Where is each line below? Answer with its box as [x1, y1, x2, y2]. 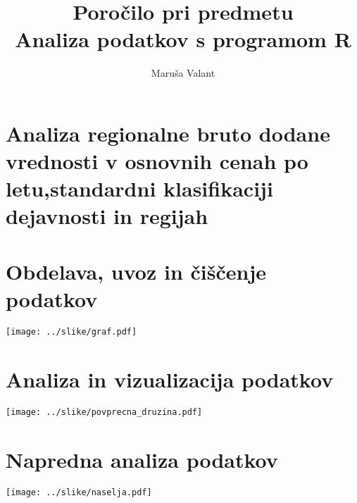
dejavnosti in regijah [6, 201, 208, 230]
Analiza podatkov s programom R [15, 25, 351, 54]
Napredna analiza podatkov [6, 445, 278, 473]
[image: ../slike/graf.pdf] [6, 326, 137, 337]
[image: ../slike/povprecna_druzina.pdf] [6, 406, 203, 417]
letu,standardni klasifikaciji [6, 174, 273, 203]
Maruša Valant [151, 66, 215, 80]
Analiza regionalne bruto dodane [6, 118, 330, 147]
